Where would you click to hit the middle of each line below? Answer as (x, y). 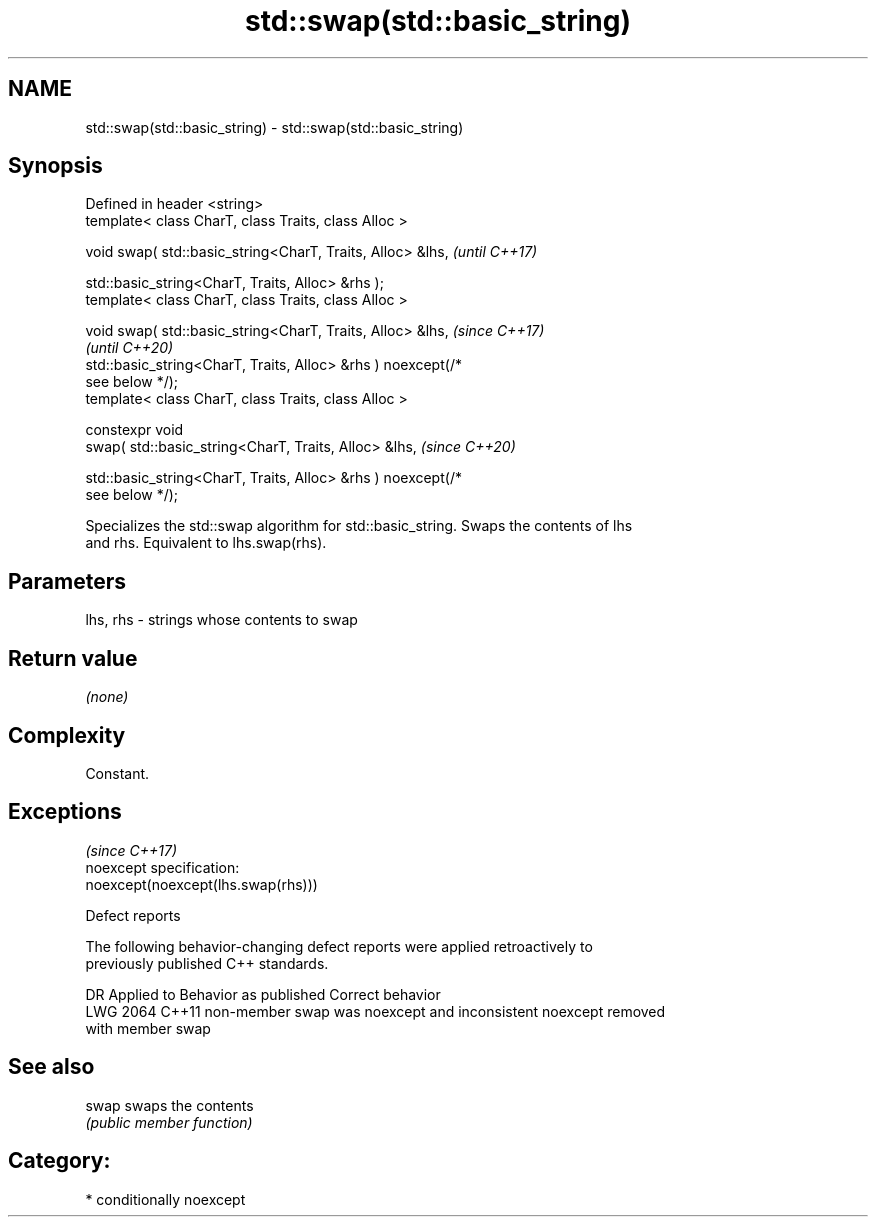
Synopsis (55, 166)
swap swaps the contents (169, 1105)
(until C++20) (129, 348)
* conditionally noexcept (165, 1199)
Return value (73, 658)
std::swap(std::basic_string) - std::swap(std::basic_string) (274, 127)
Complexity (67, 735)
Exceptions (65, 812)
